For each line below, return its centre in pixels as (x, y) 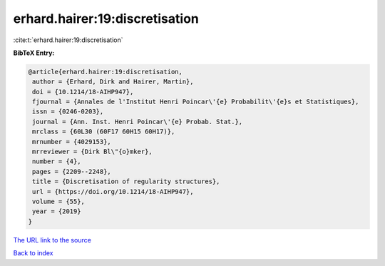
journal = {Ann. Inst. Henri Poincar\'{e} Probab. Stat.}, (138, 122)
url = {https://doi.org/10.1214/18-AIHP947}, (113, 191)
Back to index (33, 253)
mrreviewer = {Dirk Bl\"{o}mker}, (92, 152)
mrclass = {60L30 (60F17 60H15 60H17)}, (104, 132)
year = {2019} (57, 211)
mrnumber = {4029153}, (72, 142)
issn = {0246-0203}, (68, 112)
